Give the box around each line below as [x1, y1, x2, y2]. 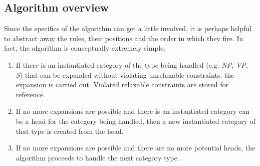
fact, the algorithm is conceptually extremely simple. [4, 43, 166, 53]
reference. [16, 89, 45, 99]
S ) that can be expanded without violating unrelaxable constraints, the [16, 69, 234, 80]
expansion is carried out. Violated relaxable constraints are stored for [16, 79, 228, 90]
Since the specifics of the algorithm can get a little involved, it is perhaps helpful [4, 23, 251, 34]
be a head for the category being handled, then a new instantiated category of [16, 115, 255, 126]
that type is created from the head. [16, 125, 124, 136]
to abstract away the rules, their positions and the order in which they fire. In [4, 33, 243, 43]
